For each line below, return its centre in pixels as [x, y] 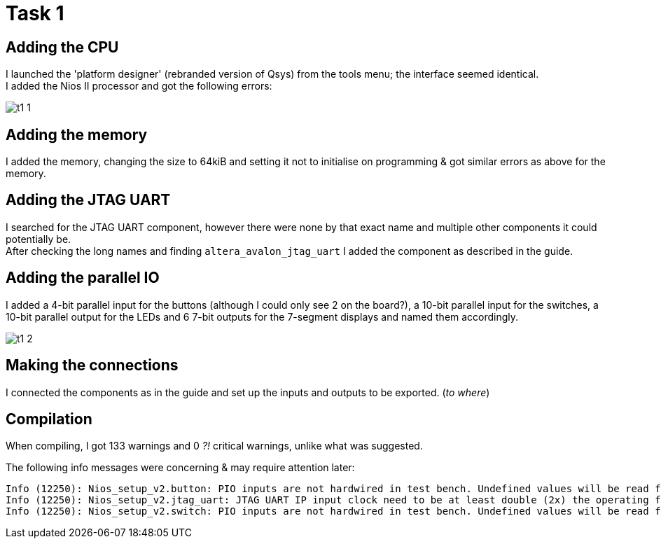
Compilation [49, 419]
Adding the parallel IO [83, 278]
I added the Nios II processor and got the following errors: [139, 86]
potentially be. [39, 239]
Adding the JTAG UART [88, 200]
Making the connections [92, 365]
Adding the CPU [62, 47]
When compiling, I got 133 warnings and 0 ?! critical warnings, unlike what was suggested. [214, 446]
